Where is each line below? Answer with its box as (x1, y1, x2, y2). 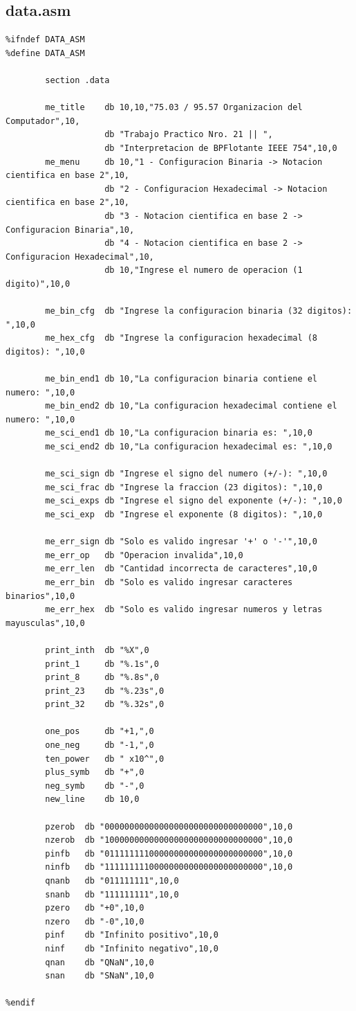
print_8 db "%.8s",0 (45, 672, 159, 683)
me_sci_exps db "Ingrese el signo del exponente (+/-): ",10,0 (45, 496, 342, 506)
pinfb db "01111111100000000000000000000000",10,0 (45, 848, 293, 859)
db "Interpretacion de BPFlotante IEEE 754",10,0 (104, 143, 337, 153)
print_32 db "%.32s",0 (45, 699, 165, 710)
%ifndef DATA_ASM (6, 35, 85, 45)
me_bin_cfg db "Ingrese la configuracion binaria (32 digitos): (45, 306, 353, 316)
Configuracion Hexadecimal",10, (6, 251, 154, 262)
